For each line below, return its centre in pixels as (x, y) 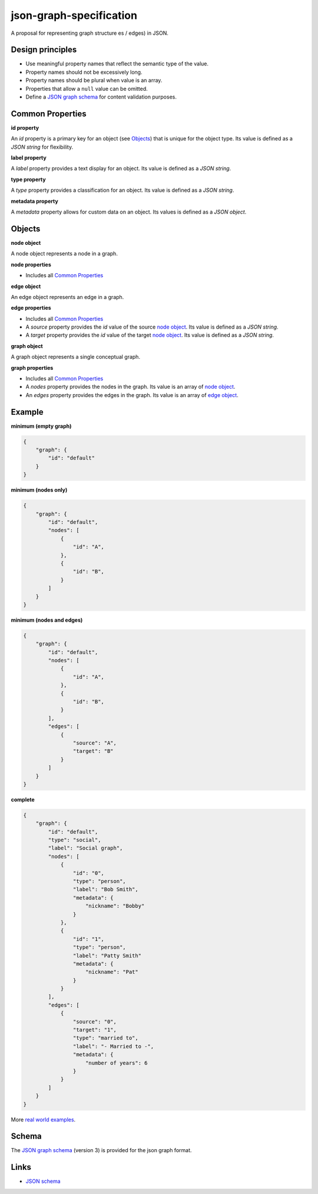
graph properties (32, 368)
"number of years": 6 (117, 1063)
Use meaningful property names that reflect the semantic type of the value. (117, 64)
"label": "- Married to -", (113, 1046)
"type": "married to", (105, 1038)
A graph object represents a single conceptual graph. (76, 357)
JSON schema (43, 1181)
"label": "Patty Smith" (107, 955)
